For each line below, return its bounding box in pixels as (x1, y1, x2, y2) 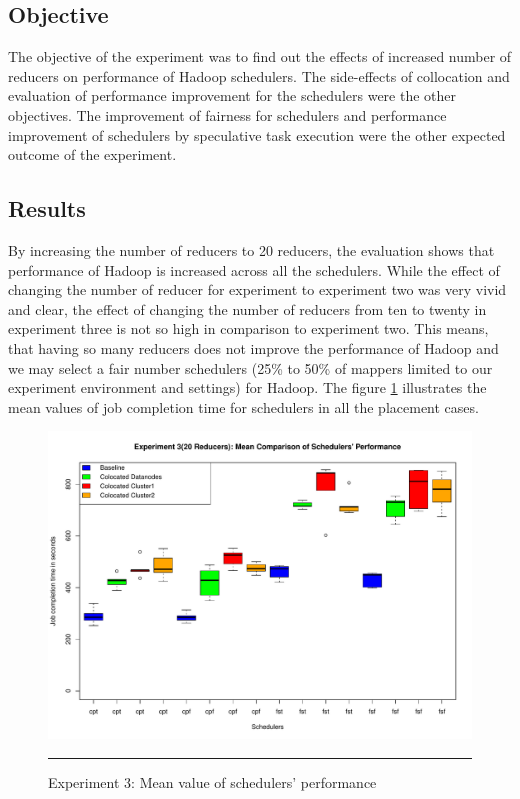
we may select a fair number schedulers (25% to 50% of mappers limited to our (8, 357, 493, 378)
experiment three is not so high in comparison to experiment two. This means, (8, 318, 489, 339)
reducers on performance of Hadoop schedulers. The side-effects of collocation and (8, 65, 510, 86)
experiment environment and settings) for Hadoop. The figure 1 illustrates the (8, 377, 487, 398)
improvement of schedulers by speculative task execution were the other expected (8, 124, 506, 145)
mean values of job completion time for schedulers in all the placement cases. (8, 396, 479, 417)
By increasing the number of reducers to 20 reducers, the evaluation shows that (8, 239, 495, 260)
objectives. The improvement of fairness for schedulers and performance (8, 104, 447, 125)
